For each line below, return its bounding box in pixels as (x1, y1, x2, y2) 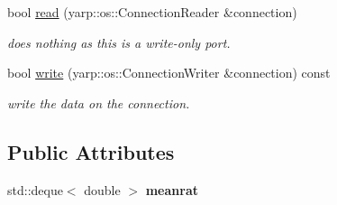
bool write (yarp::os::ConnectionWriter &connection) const (7, 63, 331, 82)
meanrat (145, 180, 198, 199)
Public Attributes (7, 137, 175, 165)
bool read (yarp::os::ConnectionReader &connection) (7, 3, 297, 21)
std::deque (7, 180, 63, 199)
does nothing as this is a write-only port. (7, 33, 231, 51)
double (84, 180, 121, 199)
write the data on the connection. (7, 93, 190, 112)
